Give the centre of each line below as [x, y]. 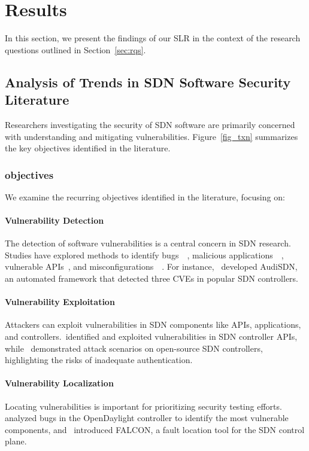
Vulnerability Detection [54, 220]
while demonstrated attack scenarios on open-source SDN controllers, [134, 348]
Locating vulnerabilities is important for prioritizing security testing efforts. [143, 406]
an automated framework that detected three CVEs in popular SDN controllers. [152, 278]
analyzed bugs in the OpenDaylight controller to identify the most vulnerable [147, 418]
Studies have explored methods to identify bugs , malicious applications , [144, 255]
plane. [16, 441]
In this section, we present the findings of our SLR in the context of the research [153, 38]
